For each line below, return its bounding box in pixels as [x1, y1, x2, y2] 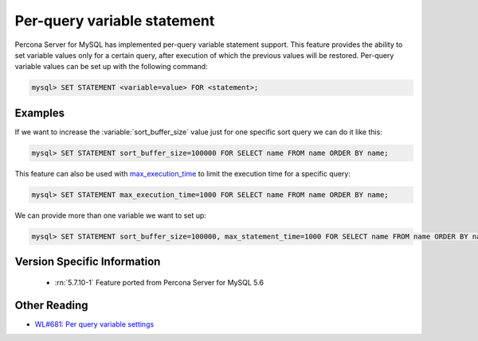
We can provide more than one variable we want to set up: [14, 211, 207, 220]
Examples [14, 106, 65, 119]
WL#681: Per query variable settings [34, 319, 155, 329]
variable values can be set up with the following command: [14, 62, 208, 72]
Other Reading [14, 298, 88, 312]
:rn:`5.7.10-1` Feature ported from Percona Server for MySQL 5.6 [54, 277, 264, 287]
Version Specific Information [14, 255, 161, 269]
